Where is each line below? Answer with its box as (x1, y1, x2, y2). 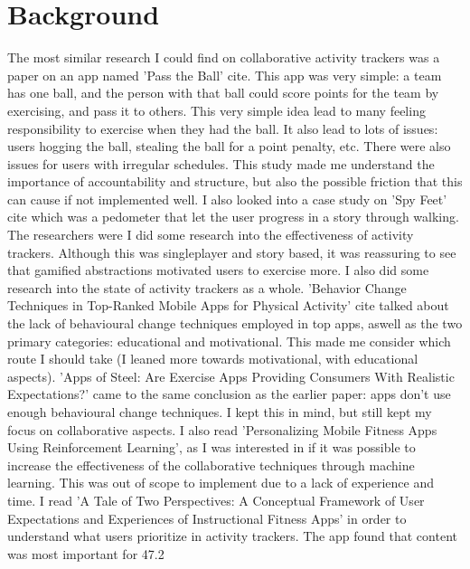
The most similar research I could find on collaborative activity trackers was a (7, 48, 440, 67)
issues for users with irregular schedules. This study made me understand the (7, 154, 435, 173)
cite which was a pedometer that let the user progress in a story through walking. (7, 207, 459, 226)
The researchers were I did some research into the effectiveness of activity (7, 225, 414, 244)
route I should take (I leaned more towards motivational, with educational (7, 349, 418, 368)
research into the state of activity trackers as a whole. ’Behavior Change (7, 278, 407, 297)
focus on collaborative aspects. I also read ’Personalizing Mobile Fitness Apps (7, 420, 437, 439)
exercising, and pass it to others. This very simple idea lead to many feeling (7, 100, 426, 119)
